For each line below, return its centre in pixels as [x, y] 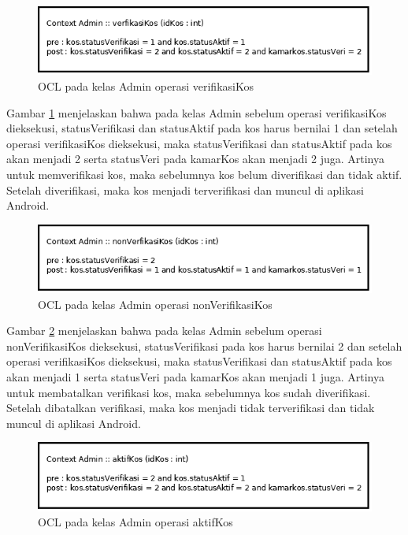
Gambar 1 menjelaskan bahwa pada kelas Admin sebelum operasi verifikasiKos [197, 112]
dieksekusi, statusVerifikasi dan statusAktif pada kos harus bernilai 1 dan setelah [202, 128]
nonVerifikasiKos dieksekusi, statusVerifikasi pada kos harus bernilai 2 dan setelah [204, 346]
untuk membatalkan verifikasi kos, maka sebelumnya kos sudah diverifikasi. [189, 392]
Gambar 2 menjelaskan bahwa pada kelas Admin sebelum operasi [164, 331]
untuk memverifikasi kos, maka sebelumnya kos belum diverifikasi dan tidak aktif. [204, 174]
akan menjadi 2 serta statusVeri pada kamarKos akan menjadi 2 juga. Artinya [195, 159]
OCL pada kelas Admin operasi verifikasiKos [146, 85]
